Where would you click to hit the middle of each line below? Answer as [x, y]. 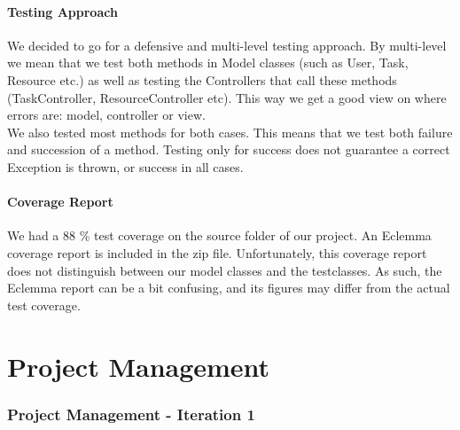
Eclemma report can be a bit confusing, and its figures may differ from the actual [229, 288]
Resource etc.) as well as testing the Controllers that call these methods [202, 79]
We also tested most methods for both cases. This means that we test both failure [230, 132]
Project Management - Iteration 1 [131, 414]
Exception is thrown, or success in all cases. [125, 166]
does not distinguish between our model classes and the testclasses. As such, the [225, 270]
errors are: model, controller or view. [106, 115]
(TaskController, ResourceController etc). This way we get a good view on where [227, 97]
